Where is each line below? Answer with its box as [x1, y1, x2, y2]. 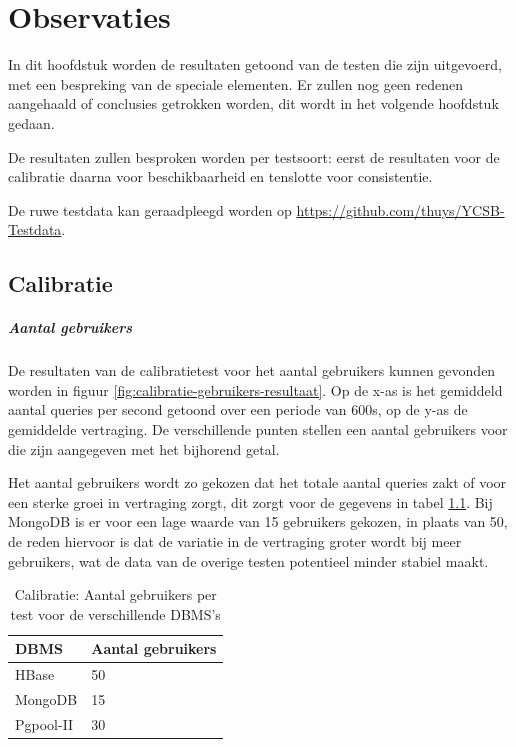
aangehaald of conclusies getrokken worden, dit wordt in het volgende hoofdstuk [8, 93, 499, 114]
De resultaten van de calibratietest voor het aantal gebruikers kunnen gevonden [8, 360, 496, 381]
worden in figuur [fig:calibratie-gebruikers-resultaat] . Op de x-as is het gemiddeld [8, 379, 503, 400]
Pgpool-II [15, 713, 74, 734]
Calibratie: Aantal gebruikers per [14, 584, 217, 605]
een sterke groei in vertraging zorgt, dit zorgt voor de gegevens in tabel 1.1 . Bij [8, 491, 493, 512]
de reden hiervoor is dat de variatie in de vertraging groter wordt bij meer [8, 530, 462, 551]
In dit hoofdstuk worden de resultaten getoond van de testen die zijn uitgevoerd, [8, 54, 502, 75]
